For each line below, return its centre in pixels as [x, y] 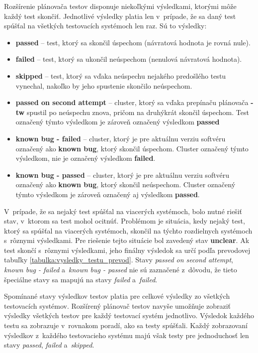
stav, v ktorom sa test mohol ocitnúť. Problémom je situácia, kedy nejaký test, [125, 221]
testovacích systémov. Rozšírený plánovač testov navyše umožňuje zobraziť [118, 305]
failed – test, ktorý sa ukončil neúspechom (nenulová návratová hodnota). [129, 59]
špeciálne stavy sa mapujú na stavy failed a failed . [81, 279]
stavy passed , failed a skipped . [49, 345]
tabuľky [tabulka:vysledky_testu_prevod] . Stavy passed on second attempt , [119, 260]
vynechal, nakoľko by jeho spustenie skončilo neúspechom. [104, 85]
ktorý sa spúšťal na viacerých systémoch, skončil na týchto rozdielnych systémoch [128, 230]
